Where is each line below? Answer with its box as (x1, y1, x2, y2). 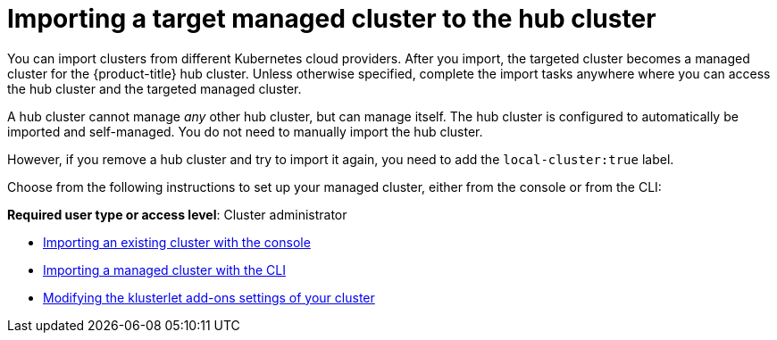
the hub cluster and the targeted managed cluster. (7, 80, 302, 96)
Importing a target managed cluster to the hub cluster (7, 4, 656, 34)
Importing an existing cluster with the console (43, 234, 311, 250)
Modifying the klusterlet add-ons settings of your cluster (43, 289, 375, 305)
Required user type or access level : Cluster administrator (7, 206, 347, 222)
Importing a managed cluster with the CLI (43, 261, 286, 278)
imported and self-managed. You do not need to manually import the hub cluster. (7, 123, 483, 139)
